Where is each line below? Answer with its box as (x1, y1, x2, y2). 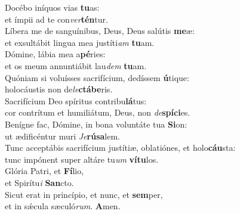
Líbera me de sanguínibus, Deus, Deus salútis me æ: (5, 24, 195, 37)
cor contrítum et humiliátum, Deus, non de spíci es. (5, 106, 190, 119)
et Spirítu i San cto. (5, 176, 74, 188)
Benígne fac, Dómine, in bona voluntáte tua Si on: (5, 117, 187, 130)
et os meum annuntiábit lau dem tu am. (5, 59, 147, 72)
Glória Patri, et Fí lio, (5, 165, 84, 177)
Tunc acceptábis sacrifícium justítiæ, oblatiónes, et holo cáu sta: (5, 141, 236, 154)
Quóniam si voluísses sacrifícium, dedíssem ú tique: (5, 71, 189, 83)
